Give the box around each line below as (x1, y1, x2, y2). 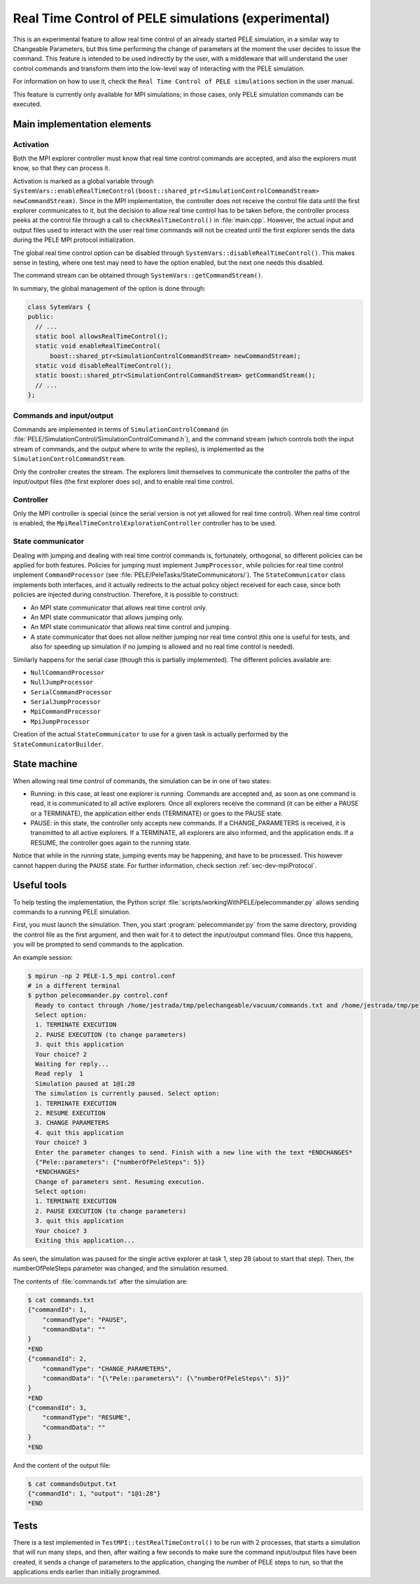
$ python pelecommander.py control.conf (27, 991, 168, 1000)
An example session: (13, 953, 73, 961)
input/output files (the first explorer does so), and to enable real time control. (13, 477, 234, 485)
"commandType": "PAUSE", (42, 1316, 128, 1323)
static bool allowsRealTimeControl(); (35, 332, 168, 340)
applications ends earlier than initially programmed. (13, 1568, 161, 1576)
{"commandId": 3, (27, 1404, 87, 1412)
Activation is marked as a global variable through (13, 177, 154, 185)
